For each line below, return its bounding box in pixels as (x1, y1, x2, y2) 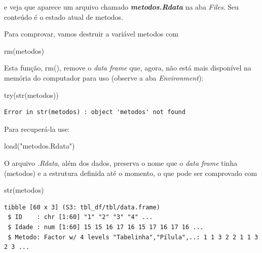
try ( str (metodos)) (4, 89, 59, 100)
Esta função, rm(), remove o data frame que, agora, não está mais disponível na (4, 62, 251, 73)
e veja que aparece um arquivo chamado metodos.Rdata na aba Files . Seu (4, 2, 239, 12)
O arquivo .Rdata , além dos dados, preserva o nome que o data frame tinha (4, 157, 238, 168)
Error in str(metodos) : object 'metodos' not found (4, 109, 185, 116)
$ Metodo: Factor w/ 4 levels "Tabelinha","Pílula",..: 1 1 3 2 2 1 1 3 (8, 233, 258, 241)
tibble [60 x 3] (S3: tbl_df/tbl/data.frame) (4, 203, 160, 211)
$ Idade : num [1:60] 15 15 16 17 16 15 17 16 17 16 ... (8, 223, 204, 231)
